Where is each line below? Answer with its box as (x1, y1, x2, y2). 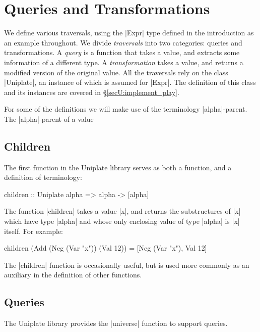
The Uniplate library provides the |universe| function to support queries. (4, 318, 228, 328)
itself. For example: (4, 225, 63, 236)
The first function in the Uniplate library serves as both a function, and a (4, 162, 232, 172)
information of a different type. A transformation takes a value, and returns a (4, 57, 243, 67)
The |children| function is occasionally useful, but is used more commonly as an (4, 259, 249, 270)
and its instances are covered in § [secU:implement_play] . (4, 86, 179, 97)
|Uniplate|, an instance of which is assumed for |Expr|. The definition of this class (4, 77, 256, 87)
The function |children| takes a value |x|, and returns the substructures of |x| (4, 206, 241, 216)
